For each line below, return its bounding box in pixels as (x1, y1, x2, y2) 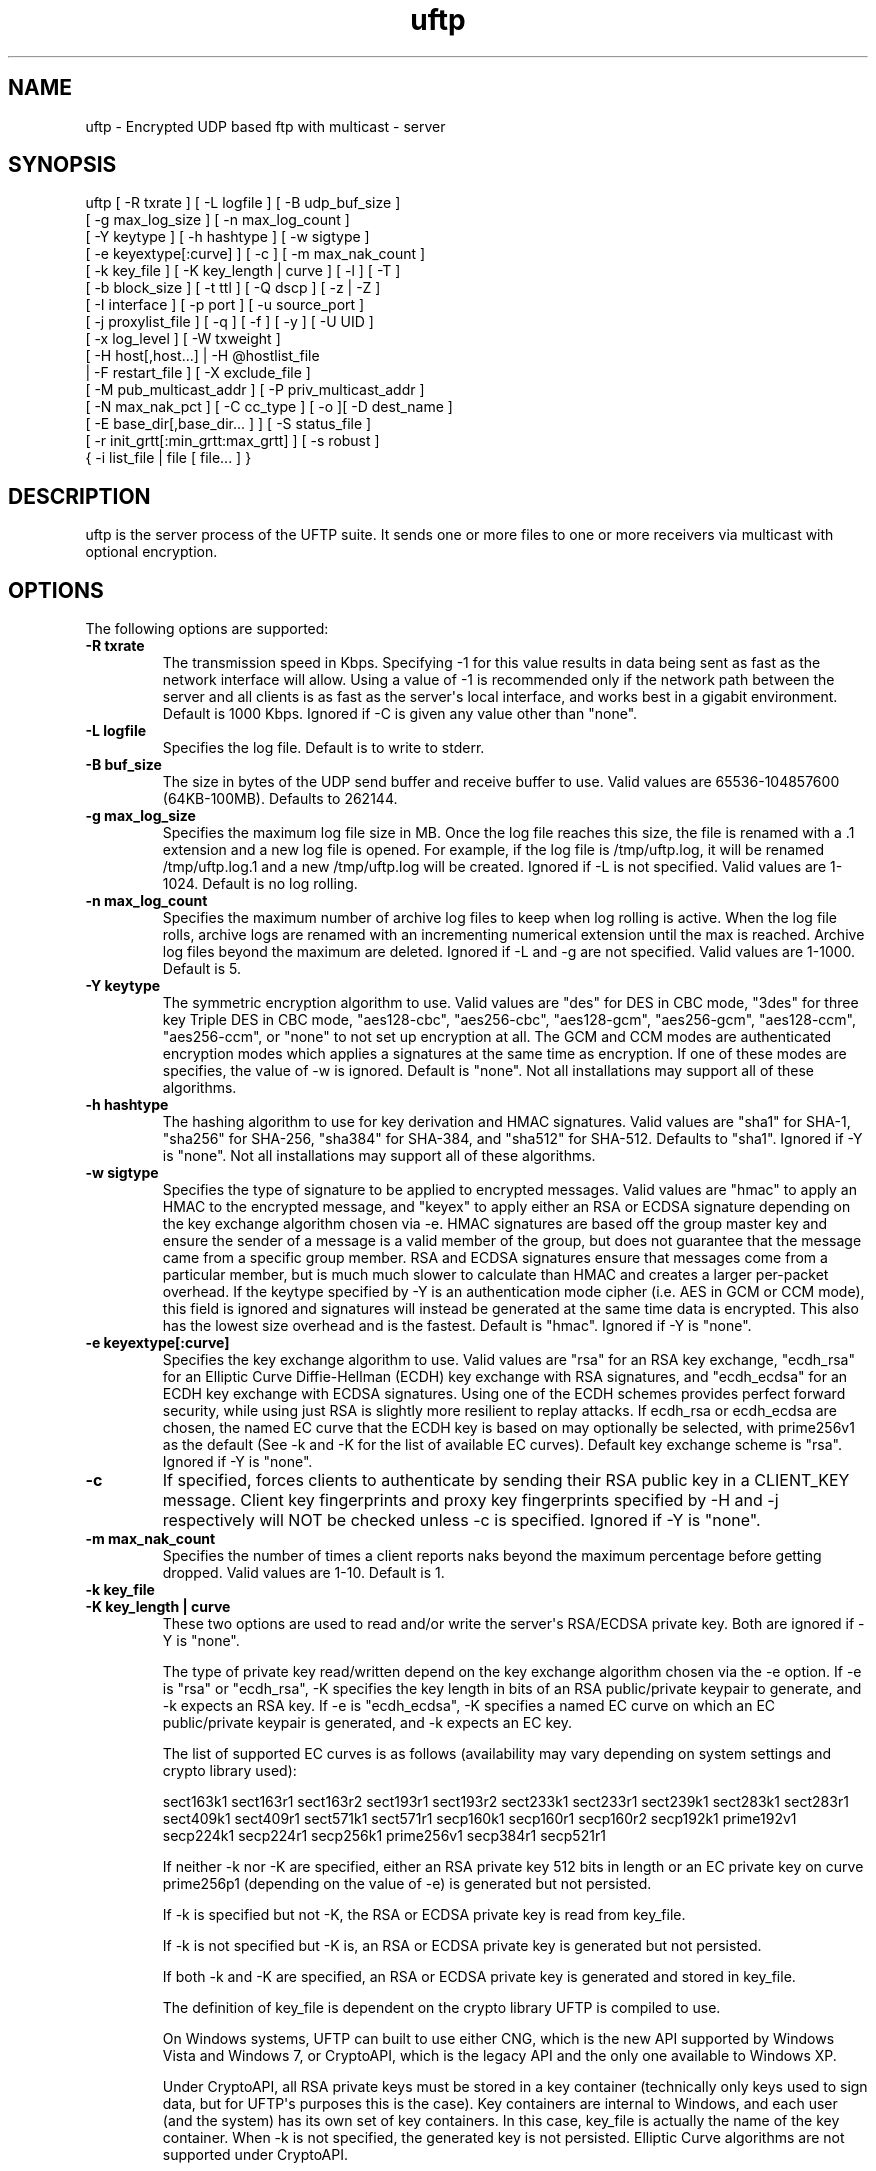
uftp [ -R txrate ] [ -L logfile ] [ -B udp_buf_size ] (85, 194, 401, 212)
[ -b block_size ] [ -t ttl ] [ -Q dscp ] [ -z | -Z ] (85, 279, 381, 297)
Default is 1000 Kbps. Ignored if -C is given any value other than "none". (162, 705, 638, 723)
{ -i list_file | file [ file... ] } (85, 449, 252, 467)
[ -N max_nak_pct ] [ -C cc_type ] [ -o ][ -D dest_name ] (85, 398, 453, 416)
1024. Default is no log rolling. (162, 875, 358, 893)
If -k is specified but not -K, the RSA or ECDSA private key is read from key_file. (162, 1906, 686, 1924)
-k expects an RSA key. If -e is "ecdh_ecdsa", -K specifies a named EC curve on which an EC (162, 1697, 776, 1715)
